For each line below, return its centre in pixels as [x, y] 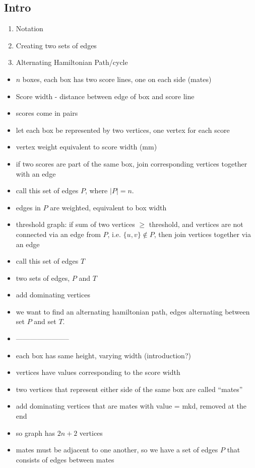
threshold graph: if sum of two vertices [75, 224]
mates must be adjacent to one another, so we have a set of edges [117, 450]
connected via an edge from [58, 234]
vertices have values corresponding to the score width [98, 372]
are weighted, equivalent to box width [108, 207]
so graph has [35, 433]
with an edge [36, 173]
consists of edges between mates [65, 459]
